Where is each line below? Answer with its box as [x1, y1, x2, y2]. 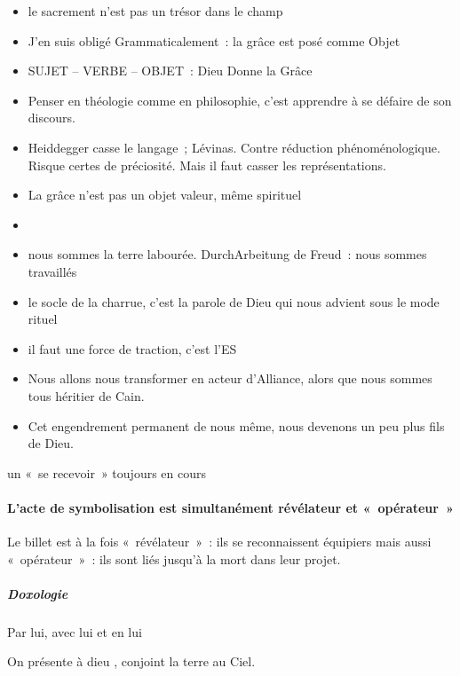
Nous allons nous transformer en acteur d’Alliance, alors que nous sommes [28, 369, 432, 388]
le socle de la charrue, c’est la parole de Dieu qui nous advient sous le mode [28, 292, 440, 310]
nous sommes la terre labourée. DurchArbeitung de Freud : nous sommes [28, 245, 427, 263]
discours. [28, 108, 75, 127]
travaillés [28, 262, 77, 280]
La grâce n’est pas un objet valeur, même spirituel [28, 185, 302, 204]
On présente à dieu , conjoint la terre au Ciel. [7, 652, 256, 671]
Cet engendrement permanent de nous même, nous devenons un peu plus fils [28, 416, 445, 435]
